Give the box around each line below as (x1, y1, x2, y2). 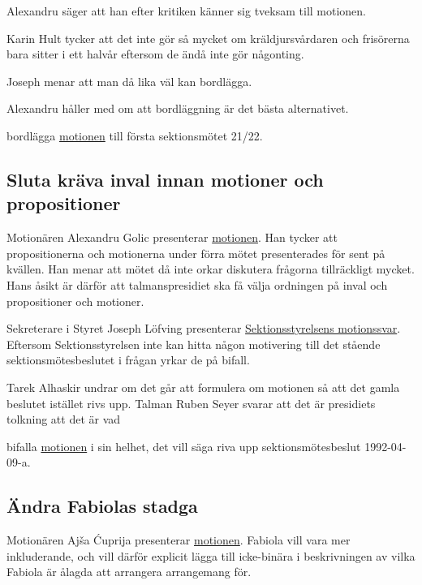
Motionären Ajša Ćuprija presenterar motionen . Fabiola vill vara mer (6, 531, 351, 548)
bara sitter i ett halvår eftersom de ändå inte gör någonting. (6, 45, 304, 62)
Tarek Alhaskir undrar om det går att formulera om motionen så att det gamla (6, 378, 400, 395)
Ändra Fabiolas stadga (6, 493, 198, 518)
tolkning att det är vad (6, 411, 121, 428)
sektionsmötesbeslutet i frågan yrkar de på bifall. (6, 351, 250, 368)
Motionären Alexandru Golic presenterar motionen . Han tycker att (6, 229, 338, 246)
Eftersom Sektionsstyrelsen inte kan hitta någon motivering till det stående (6, 335, 381, 352)
